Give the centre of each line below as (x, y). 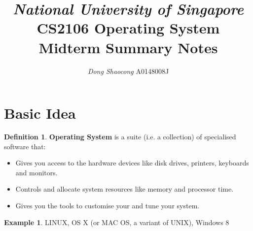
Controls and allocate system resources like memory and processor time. (125, 189)
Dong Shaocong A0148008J (128, 71)
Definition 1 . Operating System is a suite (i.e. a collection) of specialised (120, 137)
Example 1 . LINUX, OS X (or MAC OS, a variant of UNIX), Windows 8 (117, 222)
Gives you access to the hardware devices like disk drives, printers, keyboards (132, 163)
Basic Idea (40, 113)
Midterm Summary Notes (128, 47)
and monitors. (36, 172)
